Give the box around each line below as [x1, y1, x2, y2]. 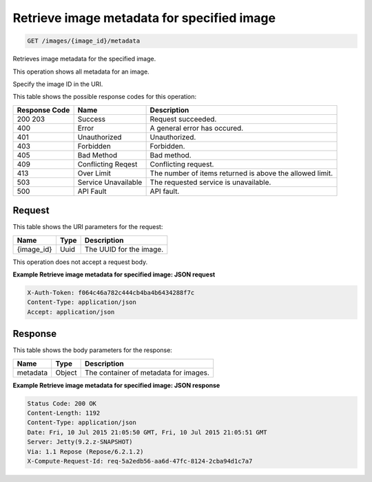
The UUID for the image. [84, 244, 164, 254]
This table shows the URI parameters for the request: [12, 223, 163, 231]
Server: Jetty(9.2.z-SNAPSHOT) [27, 438, 134, 446]
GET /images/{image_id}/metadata [27, 37, 141, 45]
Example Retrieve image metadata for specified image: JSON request [12, 270, 216, 278]
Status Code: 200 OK [27, 399, 96, 407]
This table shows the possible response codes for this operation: [12, 93, 197, 101]
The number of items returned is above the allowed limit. [149, 168, 333, 178]
